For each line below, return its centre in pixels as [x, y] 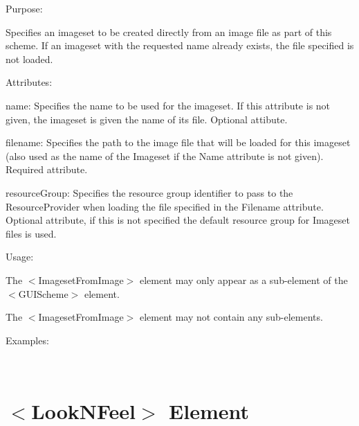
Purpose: [24, 8]
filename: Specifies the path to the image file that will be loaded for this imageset [178, 142]
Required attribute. [47, 169]
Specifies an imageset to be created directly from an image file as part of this [169, 32]
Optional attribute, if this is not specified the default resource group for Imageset [178, 220]
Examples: [27, 340]
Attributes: [29, 82]
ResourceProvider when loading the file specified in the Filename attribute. [165, 206]
